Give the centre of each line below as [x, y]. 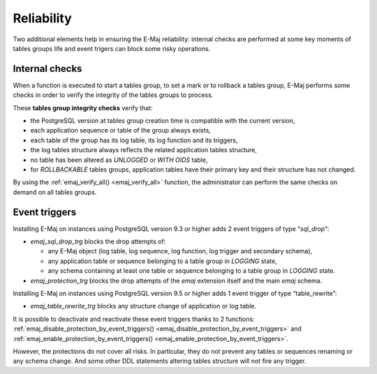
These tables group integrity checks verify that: [83, 107]
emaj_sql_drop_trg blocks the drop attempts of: [98, 241]
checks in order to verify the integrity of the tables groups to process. [113, 95]
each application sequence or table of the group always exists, [120, 130]
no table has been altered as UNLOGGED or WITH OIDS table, [119, 160]
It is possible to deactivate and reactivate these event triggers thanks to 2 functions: [134, 319]
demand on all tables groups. [55, 192]
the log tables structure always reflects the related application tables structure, [144, 150]
